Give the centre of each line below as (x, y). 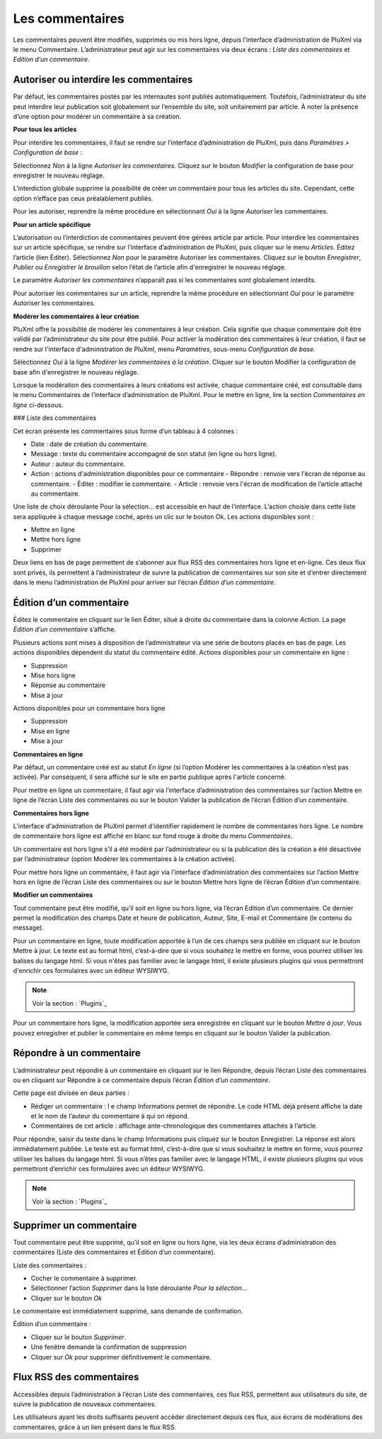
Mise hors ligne (53, 675)
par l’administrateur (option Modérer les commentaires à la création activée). (125, 859)
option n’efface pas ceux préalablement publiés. (83, 198)
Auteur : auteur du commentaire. (78, 464)
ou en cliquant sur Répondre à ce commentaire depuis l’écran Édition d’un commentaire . (141, 1080)
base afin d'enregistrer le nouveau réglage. (76, 372)
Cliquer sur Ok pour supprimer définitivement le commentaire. (121, 1357)
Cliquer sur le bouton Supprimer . (79, 1337)
